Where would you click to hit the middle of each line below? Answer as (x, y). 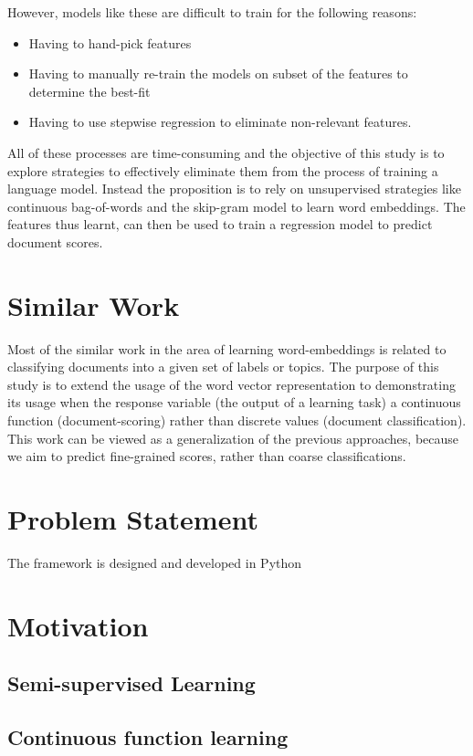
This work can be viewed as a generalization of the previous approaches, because (233, 438)
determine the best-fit (89, 91)
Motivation (78, 625)
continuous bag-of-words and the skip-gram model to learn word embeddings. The (236, 206)
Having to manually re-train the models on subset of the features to (218, 73)
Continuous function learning (148, 737)
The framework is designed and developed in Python (155, 562)
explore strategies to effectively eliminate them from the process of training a (223, 170)
